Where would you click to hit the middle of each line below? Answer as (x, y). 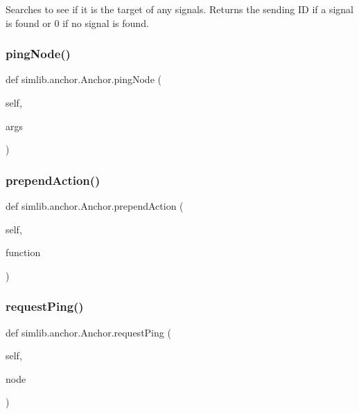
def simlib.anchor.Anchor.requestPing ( (88, 332)
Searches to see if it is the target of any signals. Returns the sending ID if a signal (179, 9)
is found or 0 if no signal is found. (77, 22)
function (23, 252)
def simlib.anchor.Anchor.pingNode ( (84, 79)
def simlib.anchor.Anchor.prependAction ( (95, 206)
